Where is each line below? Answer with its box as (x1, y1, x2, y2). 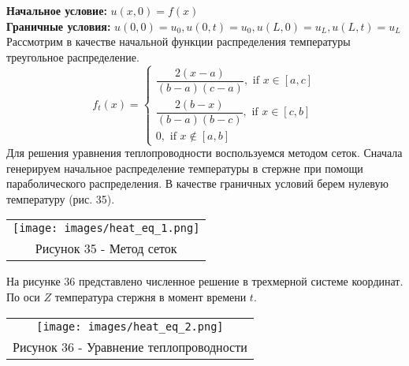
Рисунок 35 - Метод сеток (35, 239, 177, 258)
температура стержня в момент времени (54, 289, 247, 305)
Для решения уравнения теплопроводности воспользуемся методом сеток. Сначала (6, 144, 403, 161)
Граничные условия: (6, 17, 111, 34)
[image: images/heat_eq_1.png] (13, 222, 200, 235)
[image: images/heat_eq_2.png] (36, 319, 224, 333)
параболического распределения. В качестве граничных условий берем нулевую (6, 175, 389, 192)
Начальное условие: (6, 2, 107, 18)
